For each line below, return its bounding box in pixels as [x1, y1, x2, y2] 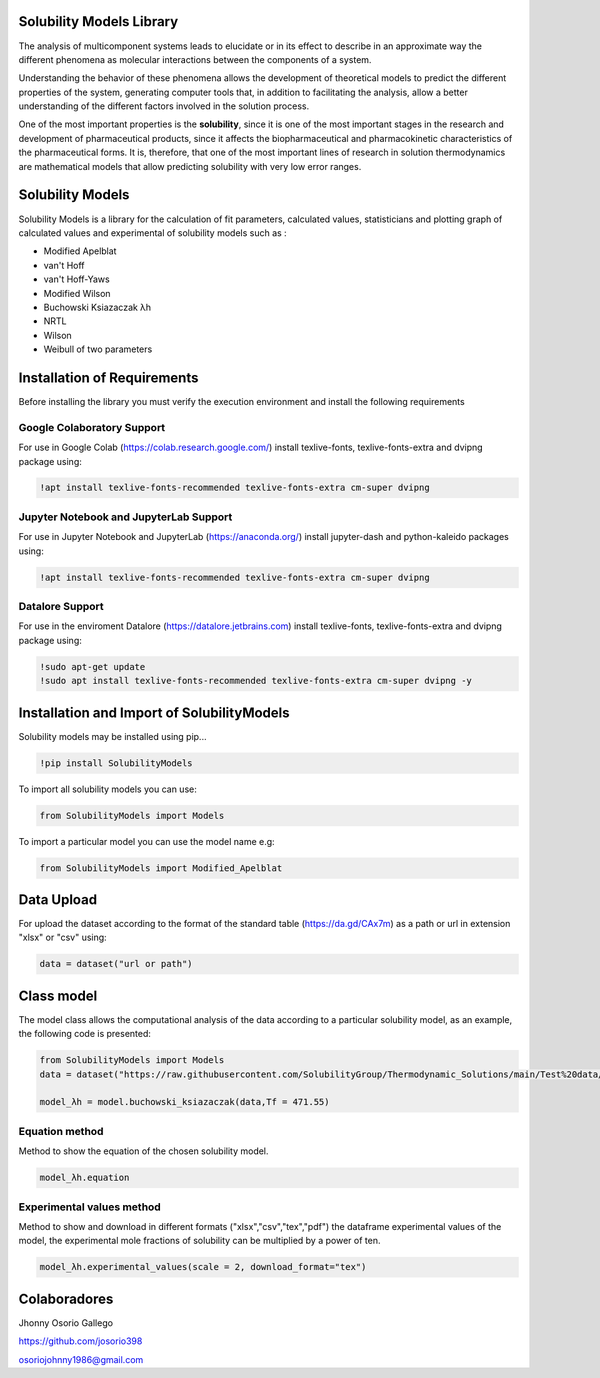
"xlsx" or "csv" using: [18, 931, 107, 944]
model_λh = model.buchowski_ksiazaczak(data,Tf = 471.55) [39, 1096, 330, 1108]
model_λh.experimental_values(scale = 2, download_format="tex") [39, 1261, 367, 1273]
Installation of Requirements [18, 369, 199, 386]
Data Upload [18, 891, 98, 908]
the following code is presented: [18, 1028, 152, 1040]
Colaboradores [18, 1290, 114, 1307]
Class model [18, 987, 98, 1004]
